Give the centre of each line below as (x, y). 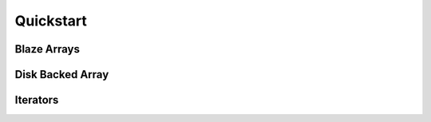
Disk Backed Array (62, 75)
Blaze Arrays (47, 49)
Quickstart (51, 21)
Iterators (37, 100)
